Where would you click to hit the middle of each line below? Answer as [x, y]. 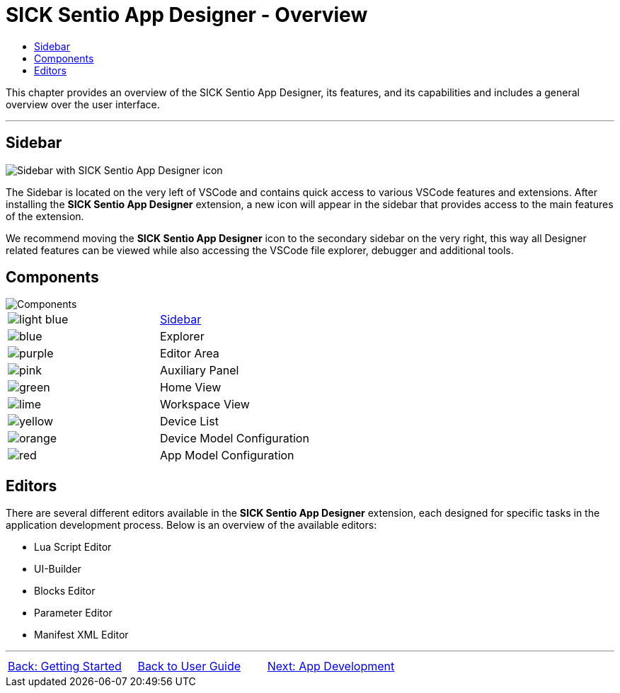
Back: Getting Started [65, 666]
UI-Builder [58, 569]
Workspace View [205, 405]
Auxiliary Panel [199, 371]
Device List [189, 422]
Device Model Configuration [234, 439]
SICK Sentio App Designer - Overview [187, 15]
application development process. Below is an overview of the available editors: [191, 525]
